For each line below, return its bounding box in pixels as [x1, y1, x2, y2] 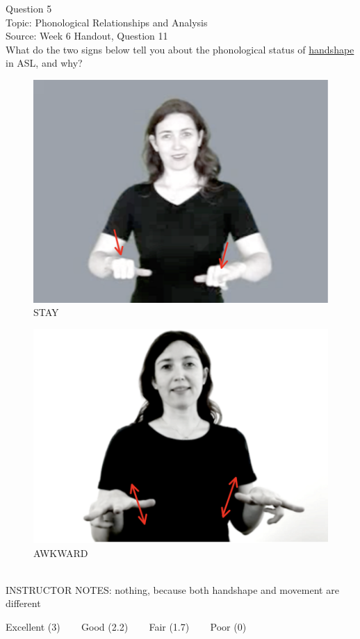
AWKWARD [33, 545, 88, 560]
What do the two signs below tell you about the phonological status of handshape [6, 42, 354, 56]
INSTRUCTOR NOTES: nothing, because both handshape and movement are [6, 582, 339, 597]
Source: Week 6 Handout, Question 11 [6, 28, 168, 43]
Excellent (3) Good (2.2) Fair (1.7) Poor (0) [6, 620, 247, 634]
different [6, 596, 41, 611]
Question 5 [6, 1, 52, 15]
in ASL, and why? [6, 56, 83, 70]
